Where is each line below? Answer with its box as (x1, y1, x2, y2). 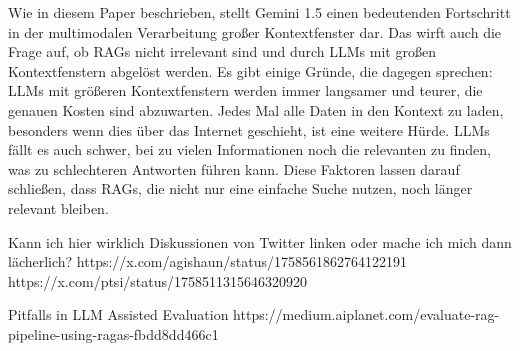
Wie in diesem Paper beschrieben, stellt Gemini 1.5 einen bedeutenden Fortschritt (8, 2, 511, 22)
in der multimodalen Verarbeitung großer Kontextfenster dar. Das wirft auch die (8, 21, 502, 42)
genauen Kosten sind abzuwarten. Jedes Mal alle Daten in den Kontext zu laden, (8, 99, 504, 120)
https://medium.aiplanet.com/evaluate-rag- (233, 304, 500, 325)
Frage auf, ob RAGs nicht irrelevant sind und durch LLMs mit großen (8, 41, 436, 62)
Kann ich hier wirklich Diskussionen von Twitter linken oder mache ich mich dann (8, 231, 512, 252)
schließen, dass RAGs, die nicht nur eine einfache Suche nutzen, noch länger (8, 178, 473, 199)
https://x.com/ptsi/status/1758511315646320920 (8, 270, 307, 291)
